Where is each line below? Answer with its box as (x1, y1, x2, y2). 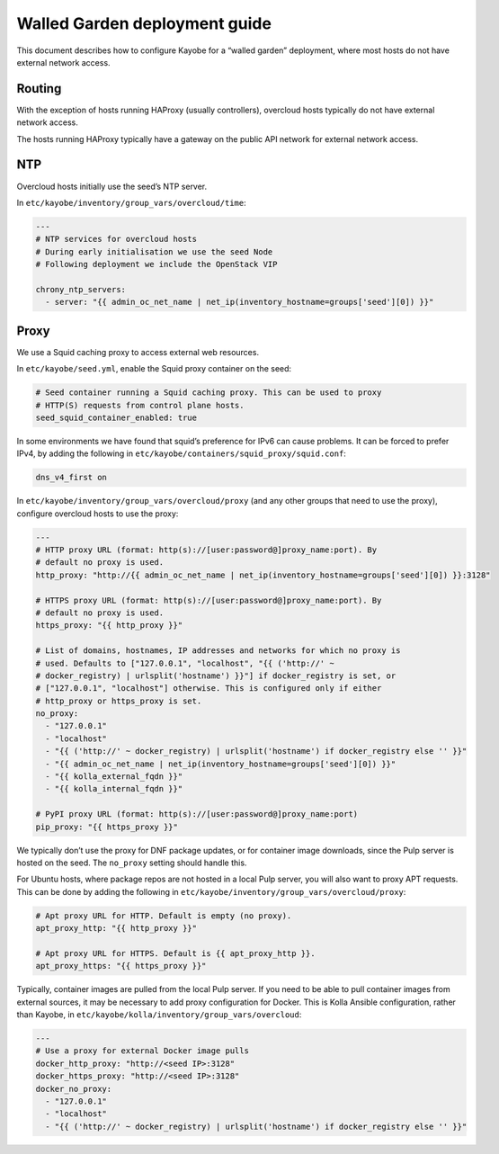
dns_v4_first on (35, 472, 108, 483)
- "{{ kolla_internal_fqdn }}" (45, 783, 183, 794)
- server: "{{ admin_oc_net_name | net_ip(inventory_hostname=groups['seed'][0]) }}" (45, 297, 434, 308)
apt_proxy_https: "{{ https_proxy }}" (35, 961, 207, 971)
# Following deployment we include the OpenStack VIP (35, 259, 278, 270)
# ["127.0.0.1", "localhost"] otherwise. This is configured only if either (35, 684, 382, 693)
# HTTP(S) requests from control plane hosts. (35, 400, 245, 410)
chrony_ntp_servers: (35, 284, 126, 294)
